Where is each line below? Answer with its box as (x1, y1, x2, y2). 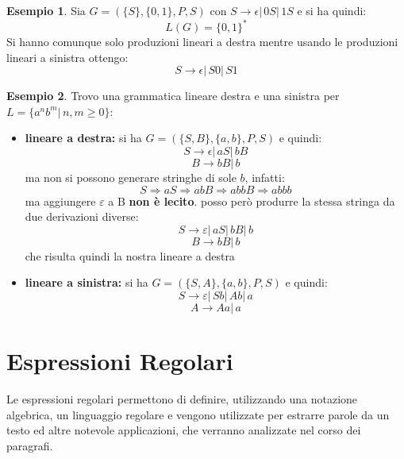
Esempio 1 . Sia (6, 2, 86, 18)
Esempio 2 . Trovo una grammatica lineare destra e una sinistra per (6, 87, 340, 104)
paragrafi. (6, 437, 53, 453)
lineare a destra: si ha (25, 129, 142, 146)
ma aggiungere (25, 192, 96, 209)
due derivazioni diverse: (25, 208, 139, 225)
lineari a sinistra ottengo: (6, 48, 129, 65)
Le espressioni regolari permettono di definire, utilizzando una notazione (6, 391, 358, 407)
